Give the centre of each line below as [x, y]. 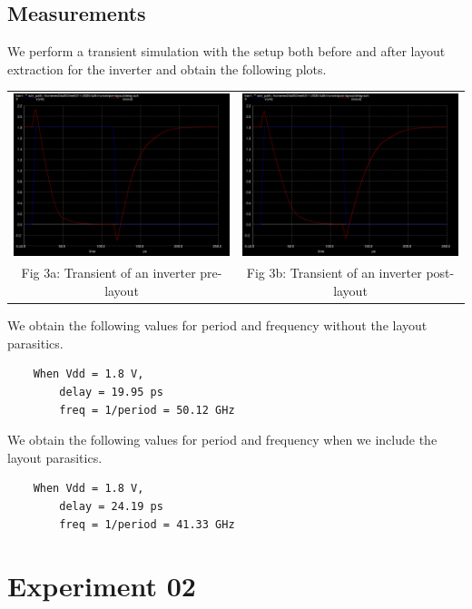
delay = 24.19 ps [111, 506]
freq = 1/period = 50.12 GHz [147, 410]
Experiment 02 [102, 586]
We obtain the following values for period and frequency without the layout [217, 325]
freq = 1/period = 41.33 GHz [147, 524]
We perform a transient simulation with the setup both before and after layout [226, 51]
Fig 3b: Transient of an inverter [334, 273]
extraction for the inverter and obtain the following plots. [167, 69]
